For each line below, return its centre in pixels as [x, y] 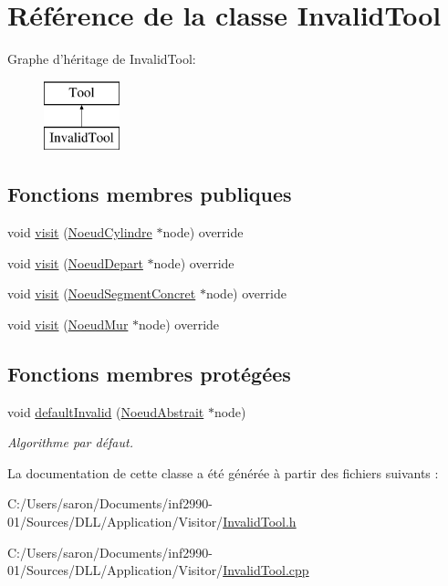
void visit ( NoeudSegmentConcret [102, 293]
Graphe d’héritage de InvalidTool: [102, 59]
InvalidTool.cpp [266, 570]
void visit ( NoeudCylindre [80, 232]
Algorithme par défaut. [70, 442]
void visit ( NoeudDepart [75, 262]
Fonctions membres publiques [150, 194]
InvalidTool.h [260, 522]
